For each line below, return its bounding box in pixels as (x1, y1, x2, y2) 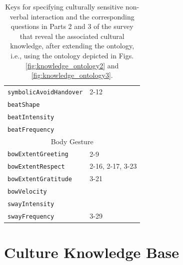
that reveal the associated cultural (19, 30, 124, 41)
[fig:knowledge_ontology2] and (25, 60, 119, 70)
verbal (9, 11, 29, 21)
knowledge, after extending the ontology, (10, 40, 134, 51)
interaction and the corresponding (30, 11, 134, 21)
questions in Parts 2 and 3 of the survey (10, 21, 133, 31)
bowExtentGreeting (7, 151, 68, 158)
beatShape (7, 101, 40, 108)
